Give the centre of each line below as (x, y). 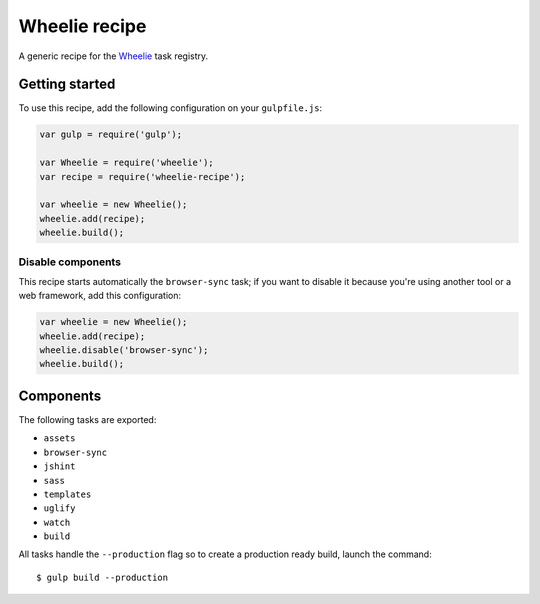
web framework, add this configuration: (100, 296)
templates (67, 494)
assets (59, 438)
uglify (59, 508)
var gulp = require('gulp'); (111, 134)
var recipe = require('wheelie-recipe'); (142, 176)
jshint (59, 466)
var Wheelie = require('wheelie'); (126, 163)
